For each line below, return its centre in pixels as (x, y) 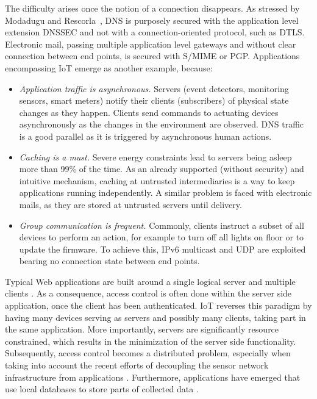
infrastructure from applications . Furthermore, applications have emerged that (153, 377)
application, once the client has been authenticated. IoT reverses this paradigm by (158, 305)
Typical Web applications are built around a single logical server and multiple (150, 281)
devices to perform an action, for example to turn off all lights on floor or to (162, 237)
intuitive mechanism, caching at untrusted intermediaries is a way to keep (157, 180)
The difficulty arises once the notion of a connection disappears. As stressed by (152, 8)
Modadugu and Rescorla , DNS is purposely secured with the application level (152, 20)
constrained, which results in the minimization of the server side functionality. (151, 341)
